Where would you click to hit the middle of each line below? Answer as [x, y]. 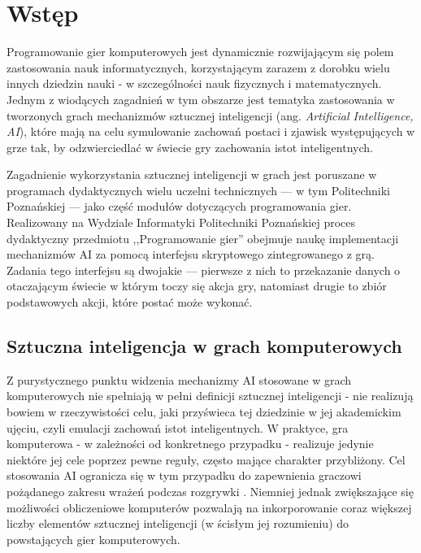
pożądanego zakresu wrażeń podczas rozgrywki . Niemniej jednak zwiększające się [210, 491]
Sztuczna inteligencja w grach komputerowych [204, 346]
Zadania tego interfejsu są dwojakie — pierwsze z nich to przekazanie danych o [204, 270]
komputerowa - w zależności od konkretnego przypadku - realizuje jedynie [190, 444]
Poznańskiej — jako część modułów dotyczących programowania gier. [179, 206]
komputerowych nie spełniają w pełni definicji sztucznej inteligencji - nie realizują [210, 396]
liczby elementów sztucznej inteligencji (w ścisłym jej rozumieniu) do [178, 523]
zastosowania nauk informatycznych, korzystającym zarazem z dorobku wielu [198, 67]
